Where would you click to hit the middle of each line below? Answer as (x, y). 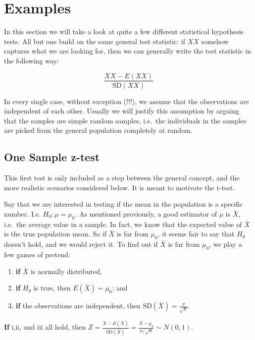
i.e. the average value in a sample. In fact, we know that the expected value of (123, 224)
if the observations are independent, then (78, 306)
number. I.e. (22, 213)
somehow (215, 41)
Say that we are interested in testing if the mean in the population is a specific (124, 204)
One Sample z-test (52, 157)
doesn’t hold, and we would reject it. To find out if (81, 244)
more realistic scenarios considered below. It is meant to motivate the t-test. (120, 187)
